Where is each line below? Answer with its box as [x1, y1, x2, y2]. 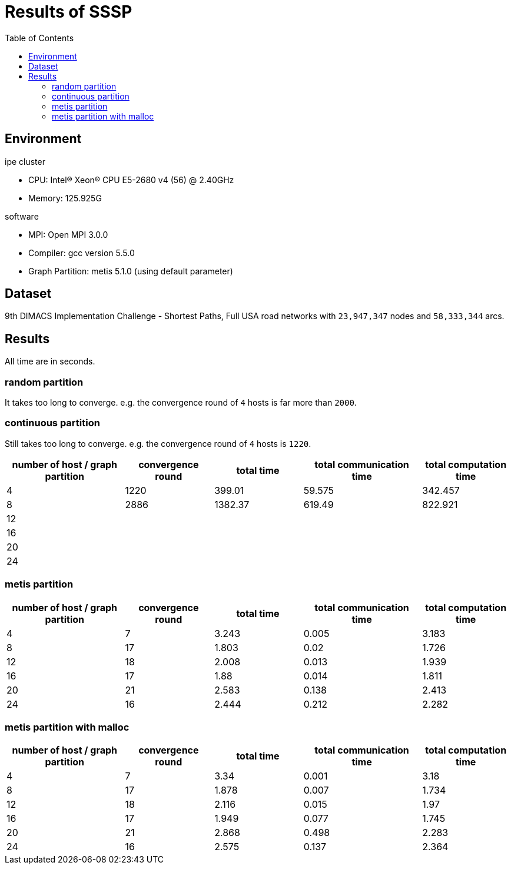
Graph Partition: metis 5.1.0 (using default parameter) [28, 266, 233, 276]
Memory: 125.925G [28, 193, 102, 203]
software [5, 211, 39, 221]
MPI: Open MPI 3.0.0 [28, 229, 108, 240]
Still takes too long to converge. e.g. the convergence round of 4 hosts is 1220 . [5, 438, 311, 449]
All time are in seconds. [5, 356, 95, 367]
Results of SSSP [5, 2, 132, 22]
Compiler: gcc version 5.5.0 [28, 247, 135, 258]
